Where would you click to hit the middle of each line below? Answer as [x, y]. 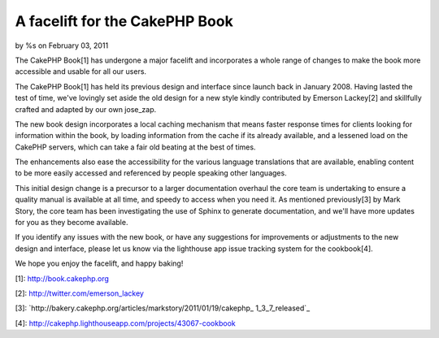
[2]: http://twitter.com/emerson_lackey [79, 293]
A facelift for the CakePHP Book [124, 21]
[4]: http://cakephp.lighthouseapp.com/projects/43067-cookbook [125, 323]
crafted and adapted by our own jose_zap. [86, 109]
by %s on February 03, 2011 [62, 45]
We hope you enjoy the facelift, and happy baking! [99, 263]
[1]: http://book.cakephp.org [62, 278]
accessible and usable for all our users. [80, 71]
